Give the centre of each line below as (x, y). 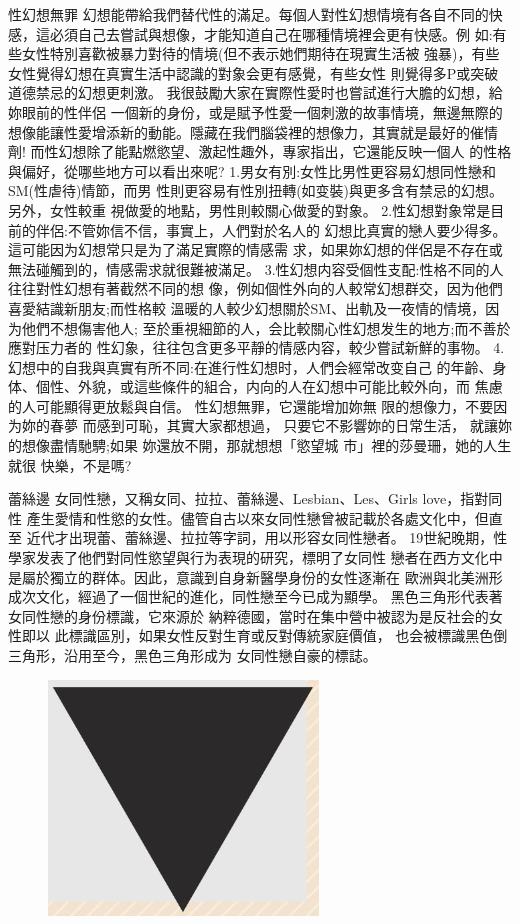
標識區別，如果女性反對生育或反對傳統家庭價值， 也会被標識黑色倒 (288, 635)
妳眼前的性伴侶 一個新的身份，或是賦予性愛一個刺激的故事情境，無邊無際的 (255, 111)
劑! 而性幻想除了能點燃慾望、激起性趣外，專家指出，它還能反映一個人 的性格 (260, 151)
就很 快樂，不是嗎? (70, 464)
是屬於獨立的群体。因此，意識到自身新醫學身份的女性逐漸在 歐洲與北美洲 (248, 576)
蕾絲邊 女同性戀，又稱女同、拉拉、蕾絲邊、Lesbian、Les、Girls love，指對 (248, 498)
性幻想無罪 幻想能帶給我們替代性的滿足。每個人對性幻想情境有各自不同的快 (255, 14)
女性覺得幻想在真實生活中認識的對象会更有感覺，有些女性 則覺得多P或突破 (253, 72)
